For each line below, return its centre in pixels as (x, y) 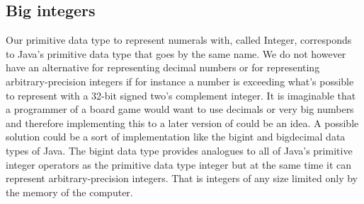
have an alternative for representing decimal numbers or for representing (163, 67)
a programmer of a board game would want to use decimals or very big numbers (180, 109)
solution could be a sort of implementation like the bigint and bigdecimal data (176, 137)
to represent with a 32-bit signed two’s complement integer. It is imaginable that (181, 95)
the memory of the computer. (69, 192)
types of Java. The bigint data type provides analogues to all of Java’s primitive (179, 150)
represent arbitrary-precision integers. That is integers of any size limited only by (182, 178)
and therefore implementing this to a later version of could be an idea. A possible (182, 122)
